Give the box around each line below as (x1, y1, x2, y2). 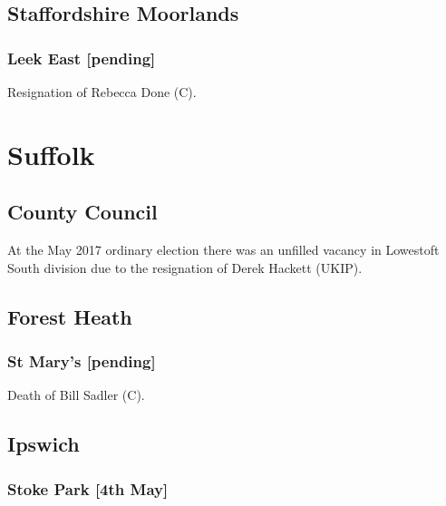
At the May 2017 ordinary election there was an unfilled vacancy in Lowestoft (7, 240, 440, 259)
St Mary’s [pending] (7, 350, 156, 373)
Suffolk (7, 135, 95, 172)
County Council (7, 198, 158, 226)
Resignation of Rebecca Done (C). (7, 83, 197, 101)
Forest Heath (7, 302, 132, 330)
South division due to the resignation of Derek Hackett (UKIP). (7, 258, 363, 277)
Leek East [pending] (7, 46, 156, 69)
